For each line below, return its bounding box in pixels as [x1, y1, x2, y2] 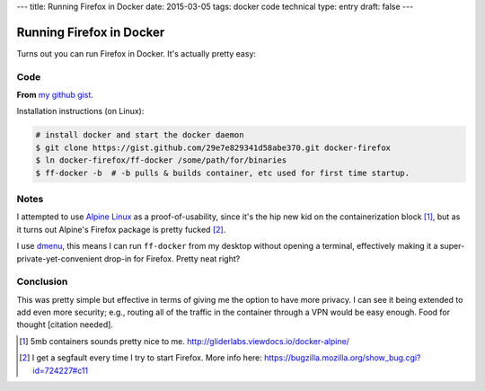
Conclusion [16, 275, 68, 288]
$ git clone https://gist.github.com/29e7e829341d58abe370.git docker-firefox [35, 142, 391, 153]
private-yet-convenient [16, 253, 102, 264]
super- [439, 241, 465, 252]
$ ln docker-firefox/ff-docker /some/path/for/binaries [35, 156, 287, 165]
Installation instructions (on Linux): [16, 106, 145, 117]
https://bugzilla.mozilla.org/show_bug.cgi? [263, 352, 421, 363]
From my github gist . [16, 90, 94, 101]
